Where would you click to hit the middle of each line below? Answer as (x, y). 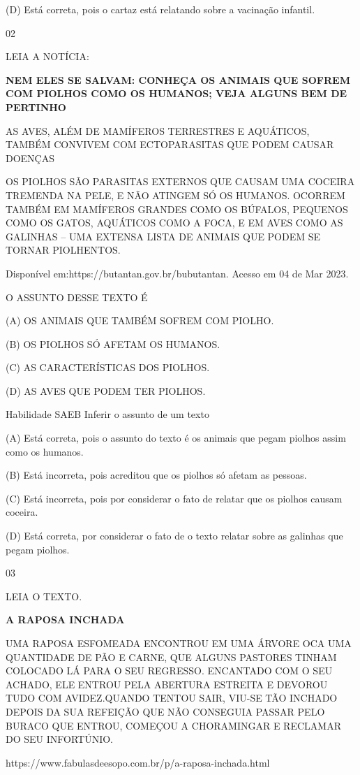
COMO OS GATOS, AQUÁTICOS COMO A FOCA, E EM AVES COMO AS (174, 223)
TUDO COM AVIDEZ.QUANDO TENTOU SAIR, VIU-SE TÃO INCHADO (172, 698)
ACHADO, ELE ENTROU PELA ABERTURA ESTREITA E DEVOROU (167, 684)
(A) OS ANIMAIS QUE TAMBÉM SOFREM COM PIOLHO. (140, 320)
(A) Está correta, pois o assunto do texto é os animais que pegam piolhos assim (176, 438)
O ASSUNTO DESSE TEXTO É (77, 297)
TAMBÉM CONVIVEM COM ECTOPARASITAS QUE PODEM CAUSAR (170, 144)
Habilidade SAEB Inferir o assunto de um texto (107, 414)
